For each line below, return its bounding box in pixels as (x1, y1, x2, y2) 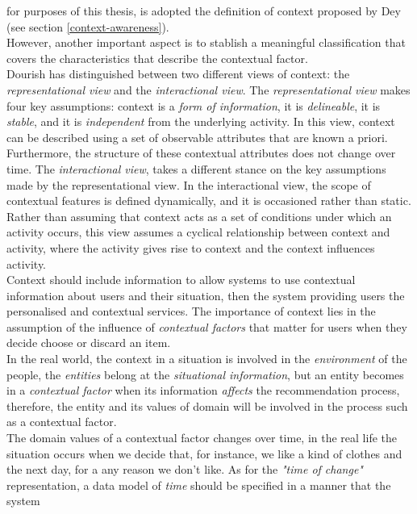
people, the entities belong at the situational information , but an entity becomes (6, 366, 404, 382)
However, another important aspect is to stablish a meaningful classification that (6, 34, 406, 51)
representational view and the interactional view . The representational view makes (6, 81, 411, 98)
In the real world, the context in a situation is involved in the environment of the (6, 350, 407, 367)
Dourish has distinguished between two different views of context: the (6, 65, 350, 82)
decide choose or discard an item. (6, 334, 171, 351)
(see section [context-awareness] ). (6, 18, 169, 35)
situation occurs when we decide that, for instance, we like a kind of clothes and (6, 445, 402, 462)
